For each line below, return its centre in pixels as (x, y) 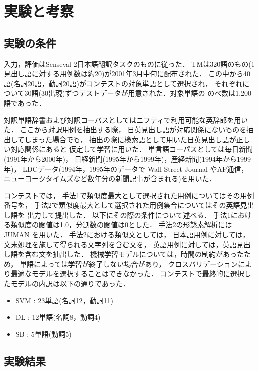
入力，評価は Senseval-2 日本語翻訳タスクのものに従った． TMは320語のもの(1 (129, 64)
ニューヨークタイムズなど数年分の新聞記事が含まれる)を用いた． (110, 179)
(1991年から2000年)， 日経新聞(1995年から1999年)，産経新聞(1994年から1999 (127, 159)
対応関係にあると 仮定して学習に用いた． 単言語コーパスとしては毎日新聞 (132, 149)
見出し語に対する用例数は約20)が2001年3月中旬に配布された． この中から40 (127, 74)
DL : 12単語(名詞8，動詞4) (58, 317)
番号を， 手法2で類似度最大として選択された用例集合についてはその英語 (122, 205)
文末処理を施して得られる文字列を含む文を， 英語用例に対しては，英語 (120, 244)
